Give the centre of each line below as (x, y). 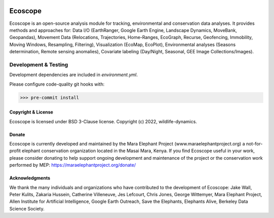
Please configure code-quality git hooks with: (57, 84)
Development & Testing (39, 64)
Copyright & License (31, 112)
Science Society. (27, 208)
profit (15, 151)
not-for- (254, 143)
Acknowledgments (30, 178)
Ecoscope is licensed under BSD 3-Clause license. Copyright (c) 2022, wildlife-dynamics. (103, 121)
